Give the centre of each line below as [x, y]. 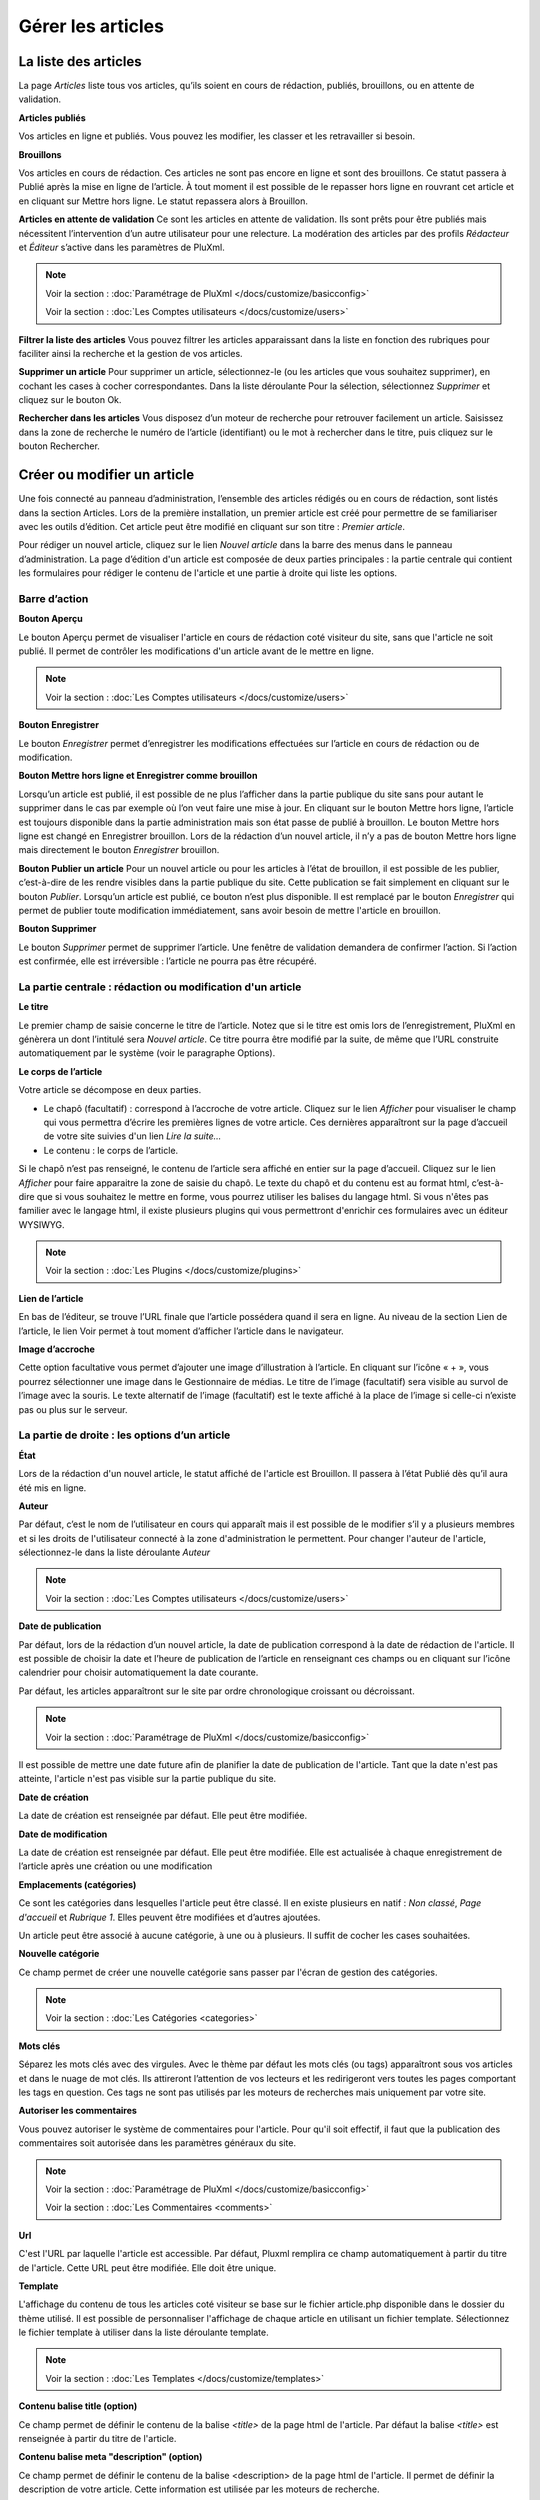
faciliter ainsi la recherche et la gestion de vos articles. [131, 353]
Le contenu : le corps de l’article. [111, 1150]
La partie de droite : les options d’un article [124, 1435]
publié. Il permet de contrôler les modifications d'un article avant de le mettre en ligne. [196, 651]
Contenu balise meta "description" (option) [110, 2457]
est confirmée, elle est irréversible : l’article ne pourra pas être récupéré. [167, 961]
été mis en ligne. [52, 1487]
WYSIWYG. [41, 1224]
